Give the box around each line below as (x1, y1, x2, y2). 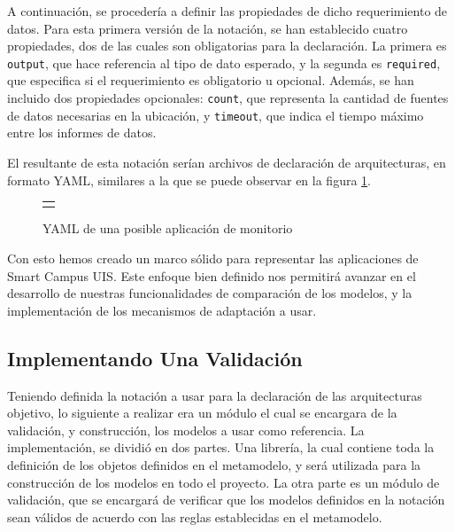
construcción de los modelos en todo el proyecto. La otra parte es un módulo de (7, 473, 440, 491)
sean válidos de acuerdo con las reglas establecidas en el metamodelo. (7, 507, 382, 526)
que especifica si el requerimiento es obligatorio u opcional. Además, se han (7, 71, 414, 90)
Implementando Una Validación (7, 344, 303, 372)
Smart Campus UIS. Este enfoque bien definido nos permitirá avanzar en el (7, 266, 416, 285)
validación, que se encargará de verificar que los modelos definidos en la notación (7, 490, 445, 509)
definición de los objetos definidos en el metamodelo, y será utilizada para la (7, 455, 421, 473)
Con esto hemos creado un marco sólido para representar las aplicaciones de (7, 248, 419, 267)
